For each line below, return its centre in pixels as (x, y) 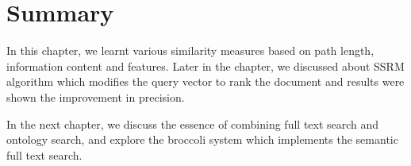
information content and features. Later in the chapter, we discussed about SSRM (205, 66)
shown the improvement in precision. (96, 97)
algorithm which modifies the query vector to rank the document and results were (205, 81)
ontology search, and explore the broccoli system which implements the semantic (202, 139)
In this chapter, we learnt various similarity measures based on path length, (190, 50)
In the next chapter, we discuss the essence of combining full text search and (193, 124)
